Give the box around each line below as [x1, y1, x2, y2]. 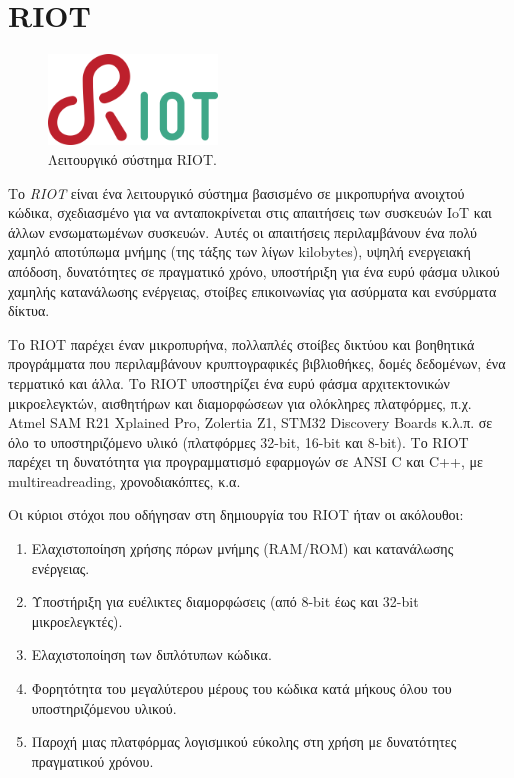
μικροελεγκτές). [31, 610, 123, 631]
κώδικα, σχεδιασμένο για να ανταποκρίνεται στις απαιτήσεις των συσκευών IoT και [8, 202, 492, 223]
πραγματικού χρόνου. [31, 750, 154, 771]
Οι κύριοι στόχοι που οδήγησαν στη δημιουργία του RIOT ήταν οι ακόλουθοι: [8, 504, 464, 525]
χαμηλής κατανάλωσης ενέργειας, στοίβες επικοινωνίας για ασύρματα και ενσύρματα [8, 280, 497, 301]
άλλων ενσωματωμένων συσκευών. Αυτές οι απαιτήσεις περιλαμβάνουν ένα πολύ [8, 221, 477, 242]
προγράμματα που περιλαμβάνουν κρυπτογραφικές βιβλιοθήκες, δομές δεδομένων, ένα [8, 353, 506, 374]
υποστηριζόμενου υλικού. [31, 697, 177, 718]
